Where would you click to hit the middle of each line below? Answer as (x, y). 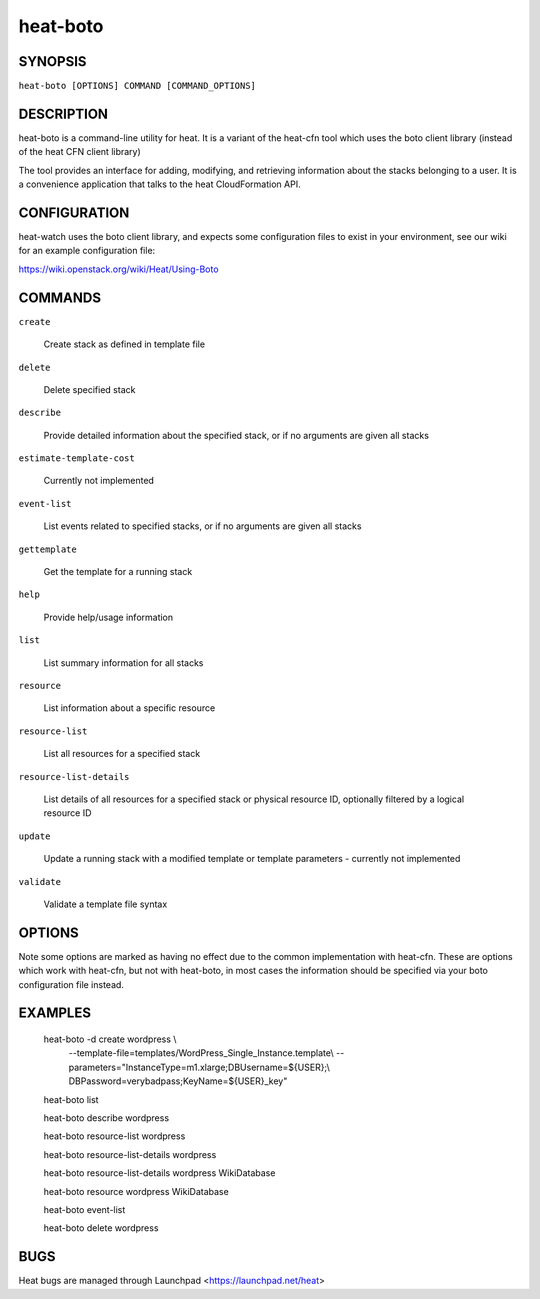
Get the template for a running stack (118, 572)
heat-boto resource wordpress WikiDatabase (136, 1191)
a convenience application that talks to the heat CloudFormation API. (159, 184)
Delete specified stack (89, 389)
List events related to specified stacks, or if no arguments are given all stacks (202, 526)
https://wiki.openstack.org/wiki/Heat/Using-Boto (118, 269)
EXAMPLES (55, 1013)
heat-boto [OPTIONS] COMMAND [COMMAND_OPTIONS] (137, 86)
